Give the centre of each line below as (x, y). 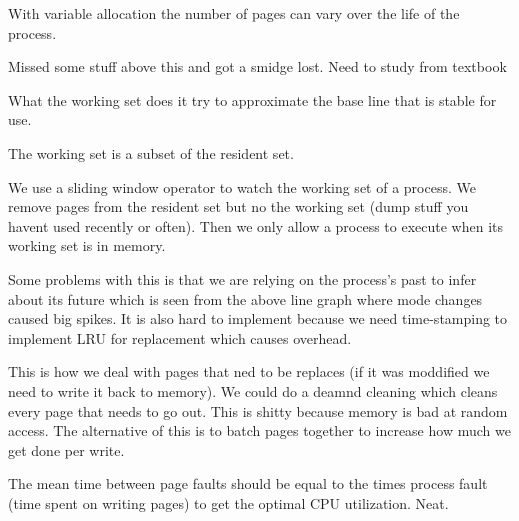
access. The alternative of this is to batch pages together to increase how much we (259, 430)
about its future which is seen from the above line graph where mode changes (245, 298)
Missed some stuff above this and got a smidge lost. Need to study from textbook (257, 66)
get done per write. (66, 449)
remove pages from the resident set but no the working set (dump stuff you (238, 206)
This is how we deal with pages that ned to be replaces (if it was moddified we (249, 371)
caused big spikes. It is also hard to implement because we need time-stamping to (258, 318)
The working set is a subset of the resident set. (151, 152)
